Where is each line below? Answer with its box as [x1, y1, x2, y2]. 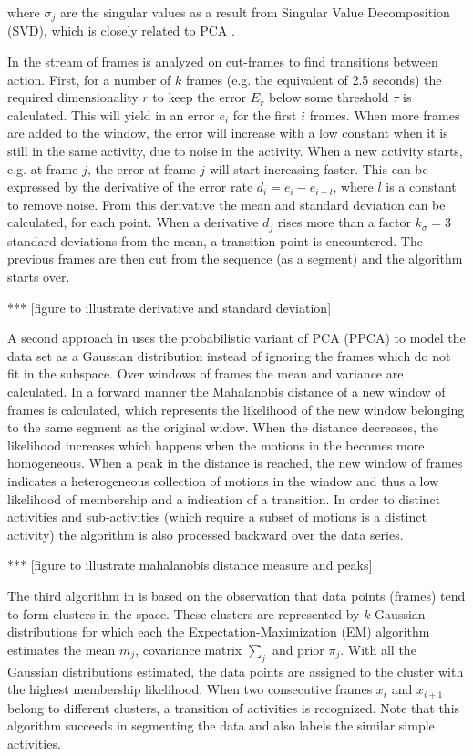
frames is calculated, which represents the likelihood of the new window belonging [7, 399, 465, 419]
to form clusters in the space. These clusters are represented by [7, 604, 360, 623]
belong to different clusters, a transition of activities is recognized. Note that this [7, 698, 460, 717]
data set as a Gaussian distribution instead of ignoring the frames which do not [7, 346, 451, 365]
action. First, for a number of [7, 69, 171, 88]
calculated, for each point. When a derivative [7, 212, 259, 232]
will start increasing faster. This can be [209, 159, 428, 178]
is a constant [386, 177, 457, 196]
